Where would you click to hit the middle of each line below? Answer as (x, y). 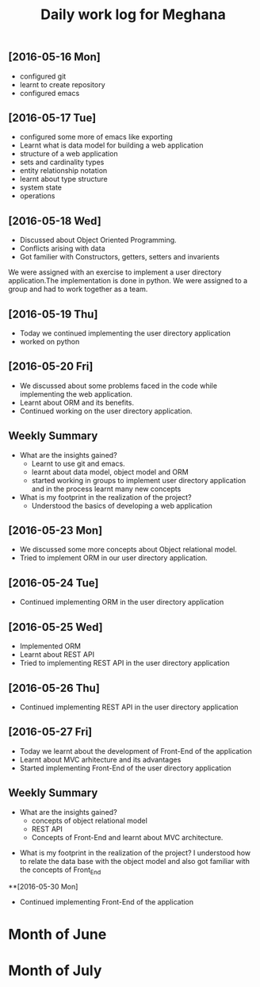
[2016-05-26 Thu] (54, 688)
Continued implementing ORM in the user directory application (122, 602)
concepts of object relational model (90, 820)
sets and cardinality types (62, 162)
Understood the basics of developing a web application (122, 505)
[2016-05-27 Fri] (50, 732)
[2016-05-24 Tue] (54, 583)
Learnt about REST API (57, 655)
